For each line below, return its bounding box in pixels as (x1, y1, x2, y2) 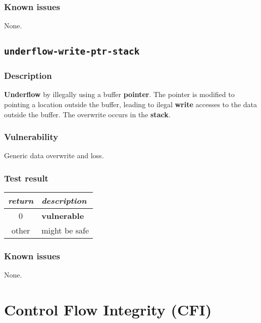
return (8, 195, 34, 207)
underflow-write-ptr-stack (4, 46, 140, 57)
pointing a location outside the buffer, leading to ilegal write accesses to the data (4, 99, 257, 109)
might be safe (41, 224, 89, 237)
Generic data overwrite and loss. (4, 150, 104, 161)
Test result (4, 171, 48, 184)
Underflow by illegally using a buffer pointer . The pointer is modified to (4, 89, 235, 100)
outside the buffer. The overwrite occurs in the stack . (4, 109, 171, 119)
